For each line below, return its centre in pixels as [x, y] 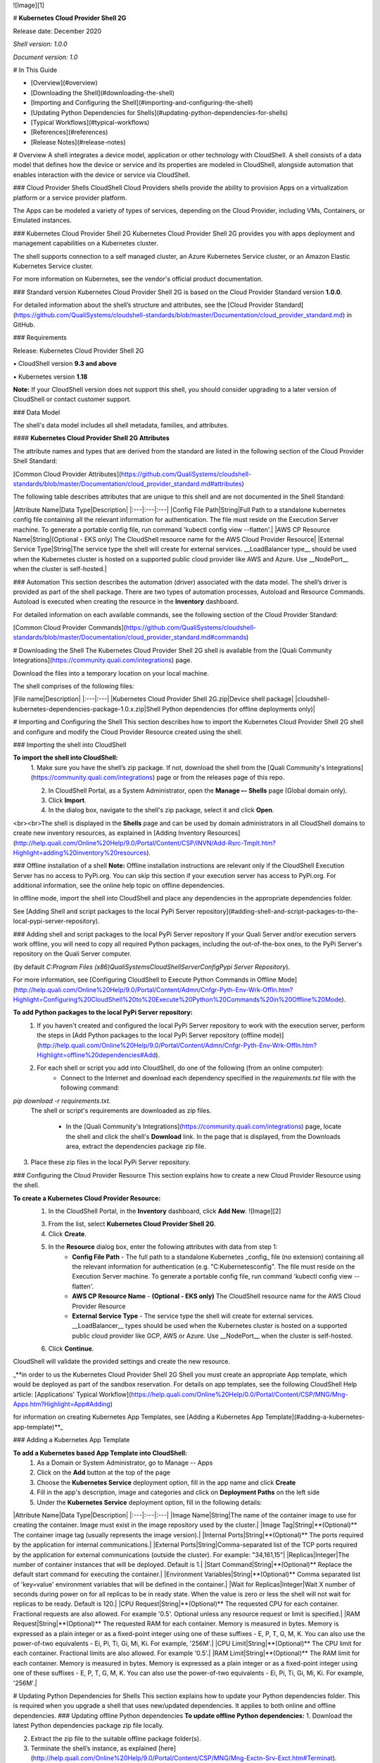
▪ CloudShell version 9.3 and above [65, 364]
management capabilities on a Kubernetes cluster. [85, 243]
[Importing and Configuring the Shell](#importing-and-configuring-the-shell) [142, 103]
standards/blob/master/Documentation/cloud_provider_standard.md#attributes [127, 484]
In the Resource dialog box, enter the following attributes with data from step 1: [163, 1247]
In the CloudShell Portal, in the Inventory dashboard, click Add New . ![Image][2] [165, 1211]
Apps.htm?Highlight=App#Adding [62, 1404]
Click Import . [67, 800]
